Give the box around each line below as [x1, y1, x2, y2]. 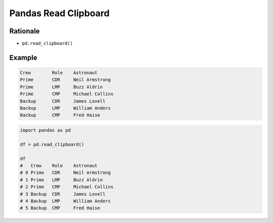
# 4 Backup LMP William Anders [20, 198, 111, 204]
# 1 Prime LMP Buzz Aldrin [20, 177, 103, 183]
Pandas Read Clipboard [9, 8, 110, 19]
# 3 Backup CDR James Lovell [20, 191, 106, 197]
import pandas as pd [20, 127, 71, 133]
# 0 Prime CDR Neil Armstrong [20, 170, 111, 175]
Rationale [9, 27, 40, 35]
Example [9, 53, 37, 62]
